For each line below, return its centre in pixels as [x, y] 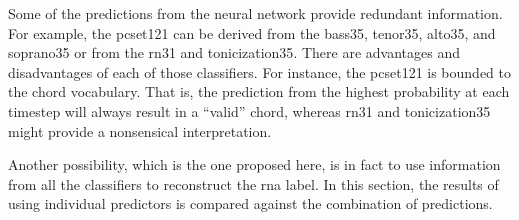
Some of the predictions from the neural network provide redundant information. [255, 13]
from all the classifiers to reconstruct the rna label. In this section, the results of [253, 183]
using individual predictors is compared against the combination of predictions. [250, 203]
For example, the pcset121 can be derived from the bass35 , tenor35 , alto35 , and [252, 32]
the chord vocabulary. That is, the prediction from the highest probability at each [259, 91]
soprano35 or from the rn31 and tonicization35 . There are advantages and [234, 52]
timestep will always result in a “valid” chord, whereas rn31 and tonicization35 [249, 110]
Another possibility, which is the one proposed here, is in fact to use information [254, 164]
